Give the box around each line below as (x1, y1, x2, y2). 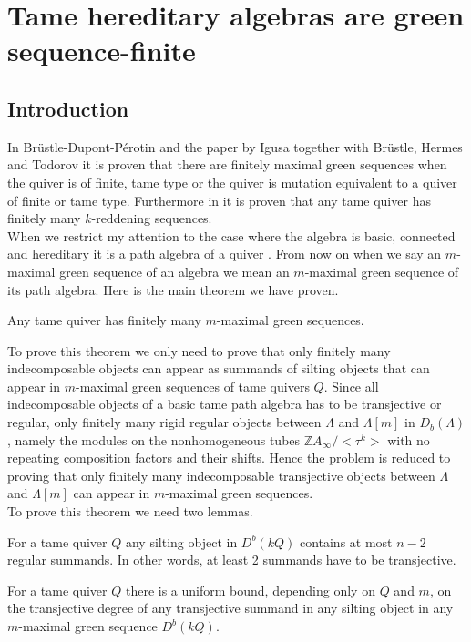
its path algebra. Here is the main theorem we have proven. (7, 280, 339, 299)
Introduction (7, 94, 129, 122)
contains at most (299, 532, 393, 551)
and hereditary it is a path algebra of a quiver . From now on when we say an (7, 244, 442, 263)
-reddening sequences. (91, 209, 212, 228)
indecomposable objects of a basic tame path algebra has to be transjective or (7, 394, 442, 413)
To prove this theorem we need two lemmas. (7, 502, 253, 521)
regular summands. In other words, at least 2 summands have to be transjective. (7, 550, 456, 569)
